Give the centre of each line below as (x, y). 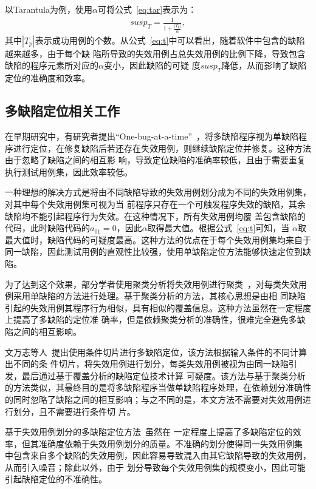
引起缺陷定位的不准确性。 (56, 479)
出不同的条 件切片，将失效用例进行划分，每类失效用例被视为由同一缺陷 (147, 364)
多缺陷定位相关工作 (62, 111)
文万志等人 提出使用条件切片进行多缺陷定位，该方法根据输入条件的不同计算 (156, 352)
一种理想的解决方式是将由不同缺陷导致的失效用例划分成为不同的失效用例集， (158, 192)
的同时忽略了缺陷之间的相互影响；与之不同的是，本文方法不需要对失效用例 (154, 399)
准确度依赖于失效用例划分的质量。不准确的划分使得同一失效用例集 (170, 443)
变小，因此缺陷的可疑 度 (152, 65)
